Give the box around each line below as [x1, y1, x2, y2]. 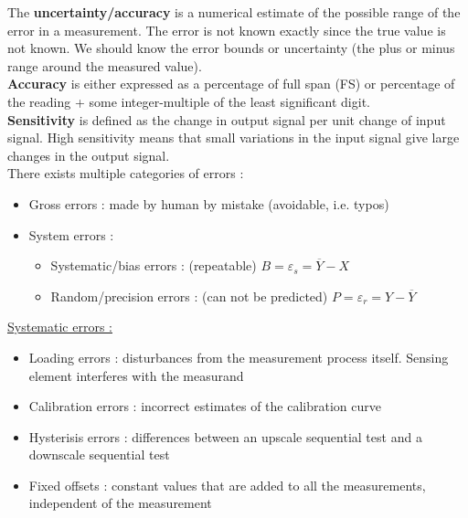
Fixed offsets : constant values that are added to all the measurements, [28, 475, 426, 494]
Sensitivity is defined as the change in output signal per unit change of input [7, 110, 446, 129]
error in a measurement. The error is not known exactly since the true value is [7, 20, 446, 39]
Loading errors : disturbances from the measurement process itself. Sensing [28, 347, 449, 366]
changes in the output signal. [7, 145, 170, 164]
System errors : [28, 225, 114, 244]
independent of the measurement [28, 493, 212, 513]
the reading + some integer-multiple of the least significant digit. [7, 91, 370, 111]
